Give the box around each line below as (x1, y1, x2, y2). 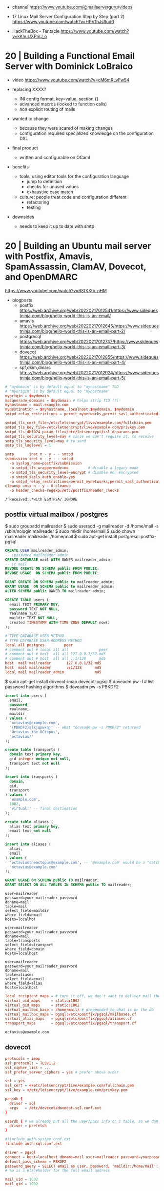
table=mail (5, 904, 27, 909)
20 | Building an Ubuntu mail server (5, 241, 151, 252)
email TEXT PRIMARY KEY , (9, 602, 60, 607)
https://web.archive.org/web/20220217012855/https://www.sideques (19, 354, 159, 360)
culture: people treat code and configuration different (19, 194, 127, 200)
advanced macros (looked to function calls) (19, 101, 107, 107)
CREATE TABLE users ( (5, 597, 49, 602)
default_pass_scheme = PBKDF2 (5, 1159, 67, 1164)
